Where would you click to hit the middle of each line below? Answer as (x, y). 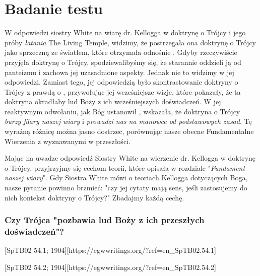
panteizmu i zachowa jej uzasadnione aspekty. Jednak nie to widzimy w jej (119, 72)
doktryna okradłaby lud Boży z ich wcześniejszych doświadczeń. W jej (113, 101)
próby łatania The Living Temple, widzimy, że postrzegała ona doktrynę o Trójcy (130, 42)
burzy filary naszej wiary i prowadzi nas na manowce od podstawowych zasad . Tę (128, 121)
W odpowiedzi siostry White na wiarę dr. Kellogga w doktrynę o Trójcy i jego (125, 32)
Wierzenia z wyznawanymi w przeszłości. (68, 141)
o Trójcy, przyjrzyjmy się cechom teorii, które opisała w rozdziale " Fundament (125, 167)
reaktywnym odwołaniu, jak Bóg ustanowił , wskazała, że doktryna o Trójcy (122, 111)
